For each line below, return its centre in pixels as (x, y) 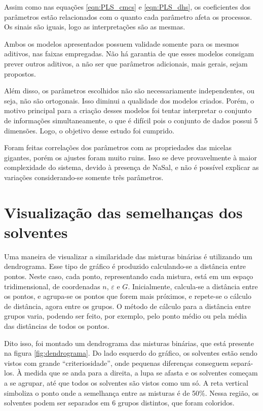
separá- (242, 363)
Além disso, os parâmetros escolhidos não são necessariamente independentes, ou (129, 91)
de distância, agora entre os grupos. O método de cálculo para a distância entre (127, 306)
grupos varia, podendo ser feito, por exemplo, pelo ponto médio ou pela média (126, 316)
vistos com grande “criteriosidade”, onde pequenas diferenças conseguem (117, 363)
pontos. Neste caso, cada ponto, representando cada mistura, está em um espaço (129, 276)
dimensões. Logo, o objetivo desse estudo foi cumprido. (89, 130)
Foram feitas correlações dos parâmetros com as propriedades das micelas (118, 147)
